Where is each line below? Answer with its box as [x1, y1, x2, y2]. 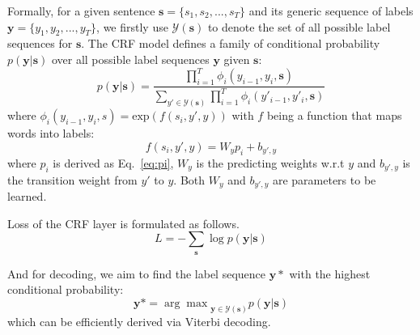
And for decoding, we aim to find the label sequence [7, 265, 266, 282]
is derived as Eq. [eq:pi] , [53, 154, 174, 171]
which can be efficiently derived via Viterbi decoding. [7, 312, 271, 329]
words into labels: [7, 125, 95, 142]
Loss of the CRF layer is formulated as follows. [7, 214, 240, 231]
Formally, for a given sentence [7, 2, 155, 19]
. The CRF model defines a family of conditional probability [81, 35, 380, 52]
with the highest [289, 265, 371, 282]
